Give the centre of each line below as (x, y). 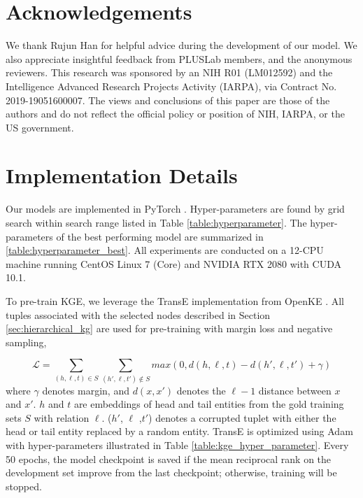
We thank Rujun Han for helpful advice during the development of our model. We (181, 45)
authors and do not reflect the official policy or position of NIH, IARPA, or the (175, 114)
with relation (62, 417)
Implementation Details (122, 175)
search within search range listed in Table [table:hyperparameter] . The (156, 222)
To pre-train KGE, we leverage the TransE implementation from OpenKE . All (175, 300)
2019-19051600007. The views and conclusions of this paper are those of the (168, 100)
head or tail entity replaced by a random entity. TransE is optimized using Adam (179, 431)
